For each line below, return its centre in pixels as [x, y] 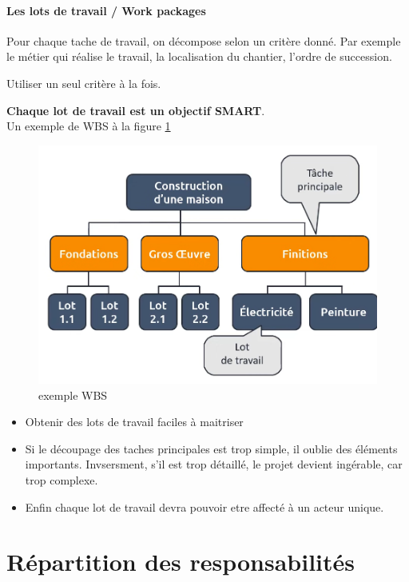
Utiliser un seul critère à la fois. [84, 83]
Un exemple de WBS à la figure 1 [89, 126]
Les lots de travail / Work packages [106, 10]
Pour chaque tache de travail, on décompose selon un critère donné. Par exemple [204, 40]
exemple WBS [73, 395]
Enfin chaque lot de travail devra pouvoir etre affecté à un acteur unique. [204, 506]
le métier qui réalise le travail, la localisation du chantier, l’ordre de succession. [199, 56]
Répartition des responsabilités [181, 562]
